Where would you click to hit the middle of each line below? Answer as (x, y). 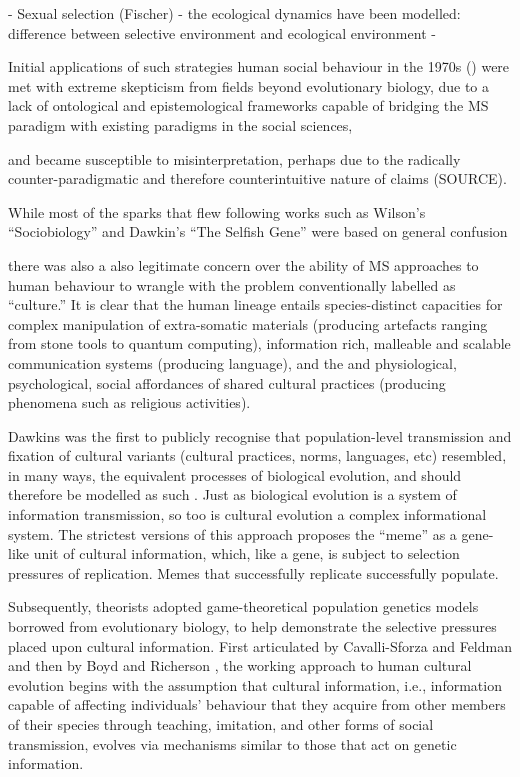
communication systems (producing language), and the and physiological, (232, 362)
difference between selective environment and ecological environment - (222, 32)
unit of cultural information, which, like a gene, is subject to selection (246, 553)
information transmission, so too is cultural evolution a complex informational (247, 514)
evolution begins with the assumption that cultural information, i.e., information (255, 684)
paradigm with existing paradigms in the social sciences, (180, 124)
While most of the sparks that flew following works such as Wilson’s (217, 211)
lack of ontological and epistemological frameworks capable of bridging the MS (248, 105)
